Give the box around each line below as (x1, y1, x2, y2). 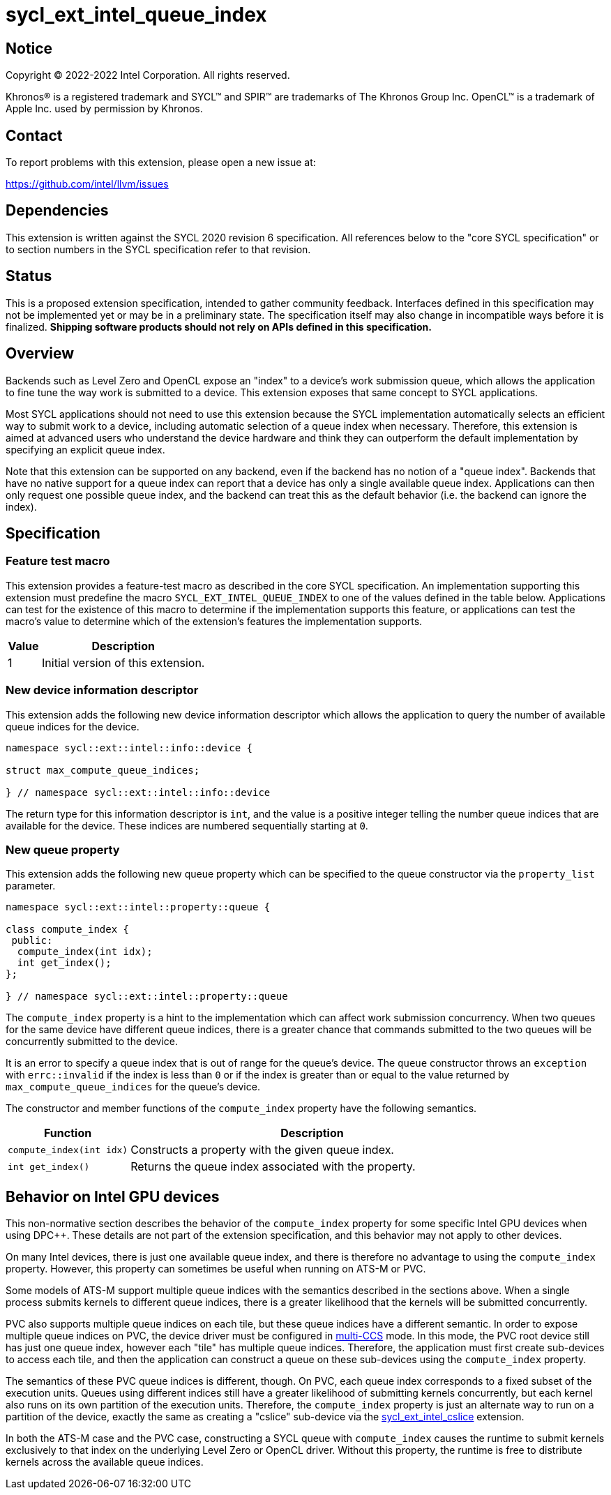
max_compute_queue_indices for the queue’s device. (6, 1081, 260, 1093)
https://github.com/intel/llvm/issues (6, 178, 169, 190)
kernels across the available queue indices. (6, 1456, 204, 1468)
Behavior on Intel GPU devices (6, 1187, 220, 1205)
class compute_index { (6, 924, 130, 936)
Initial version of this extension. (42, 655, 205, 670)
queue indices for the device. (6, 720, 139, 733)
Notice (6, 39, 53, 57)
